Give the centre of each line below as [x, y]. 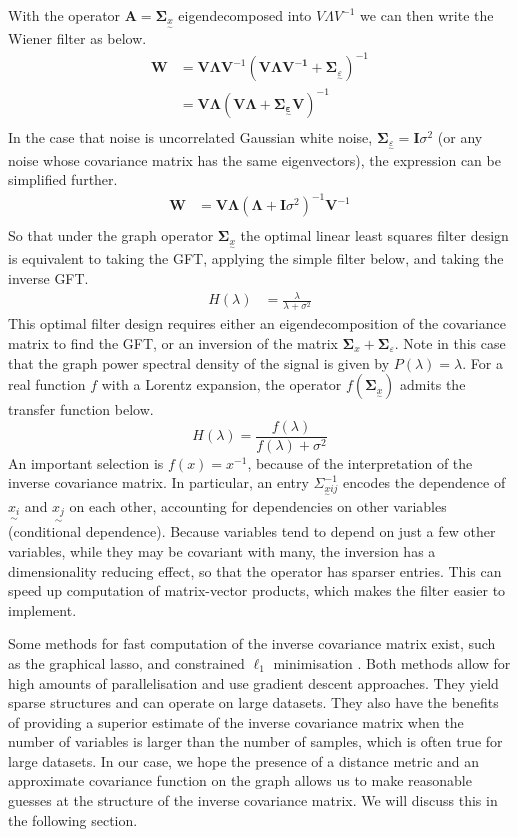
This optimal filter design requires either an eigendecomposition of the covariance [257, 323]
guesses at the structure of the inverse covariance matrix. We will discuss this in [253, 800]
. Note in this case [450, 342]
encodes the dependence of [424, 482]
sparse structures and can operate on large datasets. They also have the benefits [253, 702]
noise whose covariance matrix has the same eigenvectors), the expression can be [254, 159]
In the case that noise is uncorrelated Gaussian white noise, [190, 136]
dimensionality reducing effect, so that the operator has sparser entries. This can [255, 570]
